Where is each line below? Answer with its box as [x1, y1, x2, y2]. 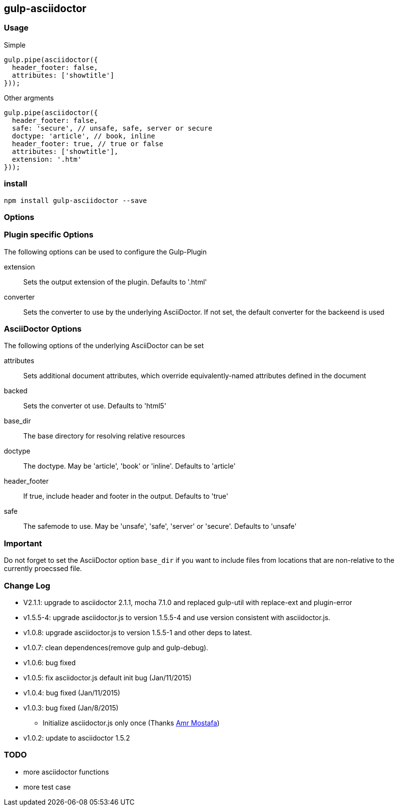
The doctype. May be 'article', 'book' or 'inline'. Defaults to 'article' [23, 462, 236, 471]
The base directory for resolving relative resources [23, 432, 185, 440]
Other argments [4, 93, 54, 102]
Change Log [4, 580, 50, 591]
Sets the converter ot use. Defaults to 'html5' [23, 402, 166, 410]
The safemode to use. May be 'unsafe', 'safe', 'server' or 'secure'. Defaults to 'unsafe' [23, 522, 297, 531]
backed [4, 387, 28, 395]
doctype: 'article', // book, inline [12, 132, 155, 140]
